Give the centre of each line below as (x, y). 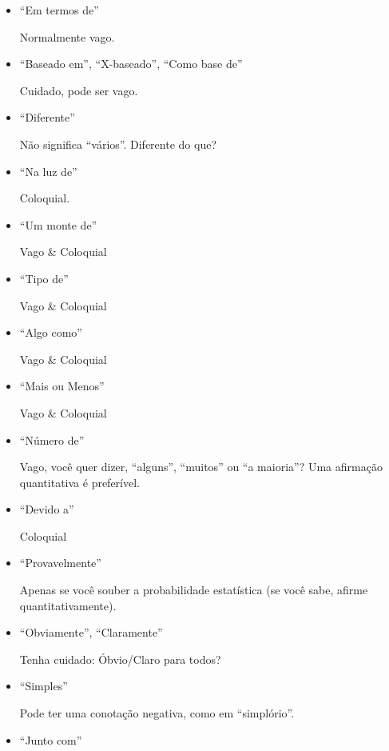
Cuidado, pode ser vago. (79, 90)
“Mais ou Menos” (62, 386)
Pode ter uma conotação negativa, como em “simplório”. (157, 713)
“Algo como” (51, 332)
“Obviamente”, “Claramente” (91, 632)
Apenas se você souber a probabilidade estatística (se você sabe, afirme (194, 590)
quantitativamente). (68, 605)
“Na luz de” (48, 171)
